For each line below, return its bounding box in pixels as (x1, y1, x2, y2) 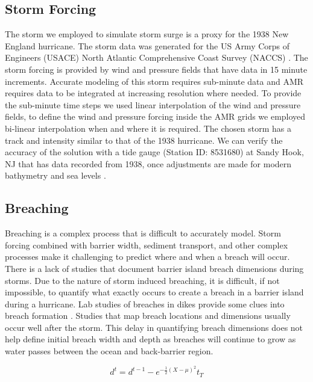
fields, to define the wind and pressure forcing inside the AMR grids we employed (5, 110, 306, 123)
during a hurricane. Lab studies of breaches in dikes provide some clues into (5, 297, 285, 310)
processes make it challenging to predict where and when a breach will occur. (5, 250, 290, 263)
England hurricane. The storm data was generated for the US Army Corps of (5, 39, 290, 52)
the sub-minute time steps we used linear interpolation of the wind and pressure (5, 98, 301, 111)
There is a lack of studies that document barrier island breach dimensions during (5, 262, 304, 274)
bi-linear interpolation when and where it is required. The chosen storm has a (5, 122, 291, 134)
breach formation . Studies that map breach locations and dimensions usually (5, 309, 291, 322)
